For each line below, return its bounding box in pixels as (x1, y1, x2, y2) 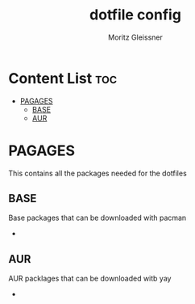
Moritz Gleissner (108, 32, 163, 42)
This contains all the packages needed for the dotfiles (8, 168, 187, 178)
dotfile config (89, 6, 181, 24)
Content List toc (8, 69, 118, 87)
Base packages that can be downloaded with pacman (8, 213, 187, 223)
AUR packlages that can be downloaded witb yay (8, 273, 172, 284)
